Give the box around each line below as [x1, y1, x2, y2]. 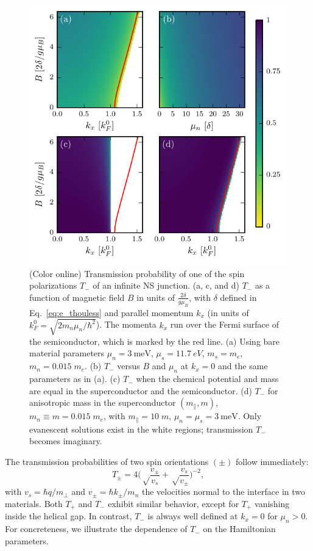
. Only [237, 409, 262, 422]
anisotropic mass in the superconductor [29, 396, 176, 409]
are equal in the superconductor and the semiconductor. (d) [29, 384, 252, 397]
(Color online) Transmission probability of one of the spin [29, 267, 245, 279]
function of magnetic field [29, 290, 125, 303]
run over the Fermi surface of [170, 318, 279, 331]
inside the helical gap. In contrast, [5, 510, 132, 522]
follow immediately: [235, 455, 309, 467]
